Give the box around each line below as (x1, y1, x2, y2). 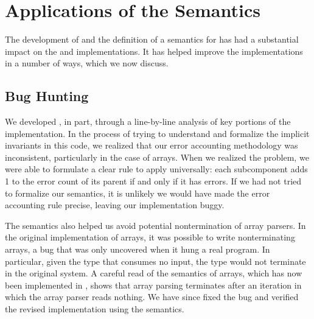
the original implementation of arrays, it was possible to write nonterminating (5, 231, 295, 244)
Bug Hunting (5, 86, 89, 105)
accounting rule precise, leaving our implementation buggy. (5, 198, 225, 211)
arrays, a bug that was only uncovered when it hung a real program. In (5, 243, 270, 256)
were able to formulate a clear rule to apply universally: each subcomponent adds (5, 163, 308, 175)
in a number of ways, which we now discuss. (5, 57, 169, 69)
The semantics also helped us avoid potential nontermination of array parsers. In (5, 219, 306, 231)
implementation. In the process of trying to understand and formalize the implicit (5, 127, 310, 139)
